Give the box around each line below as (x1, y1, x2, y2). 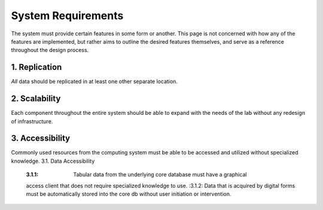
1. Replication (11, 62, 62, 72)
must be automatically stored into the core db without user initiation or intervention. (26, 190, 231, 197)
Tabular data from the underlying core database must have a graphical (73, 171, 247, 178)
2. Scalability (11, 93, 61, 104)
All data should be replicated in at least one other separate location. (11, 78, 178, 85)
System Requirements (11, 9, 124, 22)
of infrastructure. (11, 117, 53, 125)
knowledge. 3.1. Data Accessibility (11, 157, 95, 165)
